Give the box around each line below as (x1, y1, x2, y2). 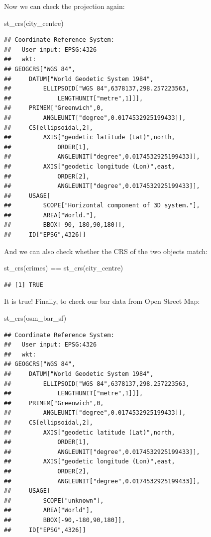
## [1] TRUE (4, 281, 43, 288)
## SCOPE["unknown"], (4, 497, 104, 504)
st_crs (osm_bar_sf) (4, 313, 67, 323)
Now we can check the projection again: (4, 1, 125, 11)
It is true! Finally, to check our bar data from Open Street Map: (4, 296, 200, 306)
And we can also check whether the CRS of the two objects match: (4, 246, 208, 256)
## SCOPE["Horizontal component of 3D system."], (4, 202, 200, 209)
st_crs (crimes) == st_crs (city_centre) (4, 263, 123, 273)
